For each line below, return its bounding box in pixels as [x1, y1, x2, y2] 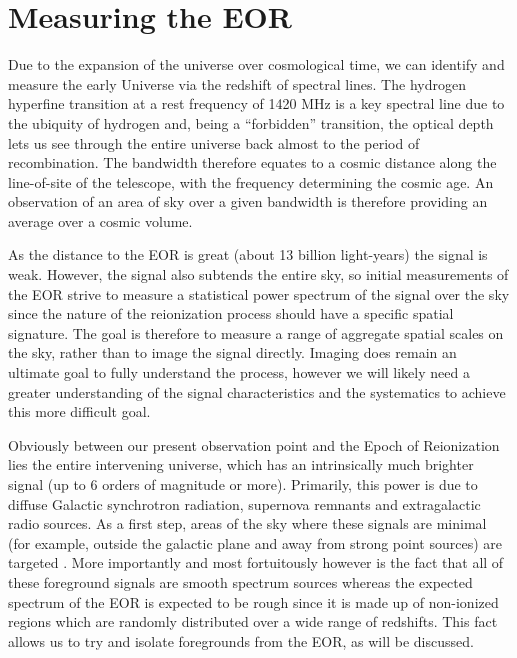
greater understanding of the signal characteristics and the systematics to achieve [8, 381, 506, 402]
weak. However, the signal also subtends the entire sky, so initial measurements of [8, 264, 509, 285]
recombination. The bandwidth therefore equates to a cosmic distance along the [8, 152, 497, 173]
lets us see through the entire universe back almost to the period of [8, 132, 420, 153]
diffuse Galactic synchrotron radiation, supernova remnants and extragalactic [8, 493, 481, 514]
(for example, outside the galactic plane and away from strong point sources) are [8, 532, 502, 553]
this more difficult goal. [8, 401, 151, 422]
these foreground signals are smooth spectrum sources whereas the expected [8, 571, 473, 592]
